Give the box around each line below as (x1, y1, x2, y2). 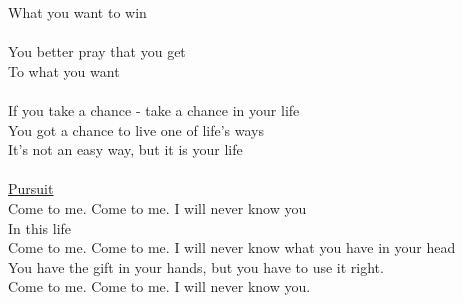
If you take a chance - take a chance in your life (8, 99, 300, 120)
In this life (8, 217, 72, 238)
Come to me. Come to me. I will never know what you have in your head (8, 237, 456, 258)
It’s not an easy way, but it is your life (8, 139, 243, 160)
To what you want (8, 60, 120, 81)
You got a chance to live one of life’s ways (8, 119, 265, 140)
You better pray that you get (8, 41, 186, 62)
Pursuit (8, 178, 54, 199)
